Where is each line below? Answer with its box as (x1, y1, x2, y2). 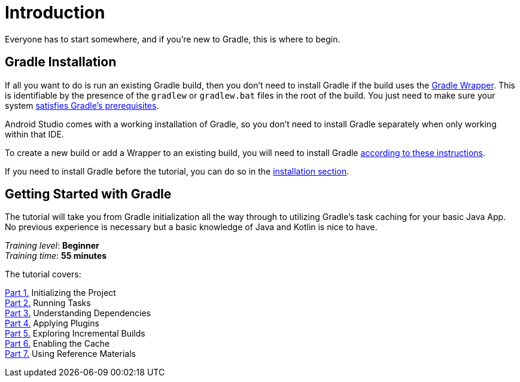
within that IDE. (5, 129, 64, 139)
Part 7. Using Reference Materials (5, 349, 136, 359)
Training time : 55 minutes (5, 250, 107, 261)
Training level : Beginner (5, 240, 99, 251)
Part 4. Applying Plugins (5, 318, 99, 329)
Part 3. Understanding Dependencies (5, 308, 151, 319)
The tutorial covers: (5, 269, 81, 280)
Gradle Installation (5, 54, 117, 70)
